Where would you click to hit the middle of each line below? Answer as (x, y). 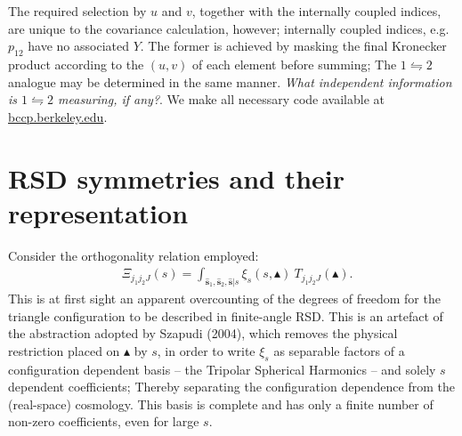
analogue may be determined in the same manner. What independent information (230, 81)
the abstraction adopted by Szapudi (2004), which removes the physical (203, 333)
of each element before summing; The (295, 64)
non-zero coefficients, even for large (104, 421)
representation (98, 212)
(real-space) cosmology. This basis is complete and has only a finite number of (221, 404)
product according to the (76, 64)
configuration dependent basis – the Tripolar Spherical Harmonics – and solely (222, 369)
